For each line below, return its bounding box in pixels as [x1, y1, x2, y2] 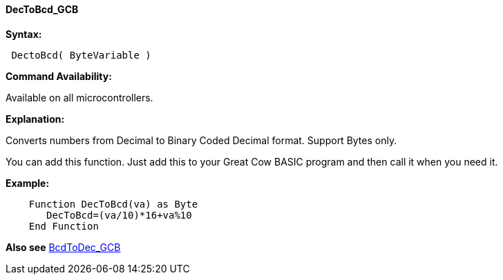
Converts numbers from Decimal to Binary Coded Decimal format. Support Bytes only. [6, 134, 397, 146]
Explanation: [6, 112, 65, 125]
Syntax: [6, 28, 42, 40]
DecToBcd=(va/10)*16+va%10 [46, 209, 192, 221]
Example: [6, 177, 50, 189]
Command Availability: [6, 70, 112, 82]
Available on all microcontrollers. [6, 91, 153, 103]
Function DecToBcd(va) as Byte [28, 198, 198, 210]
